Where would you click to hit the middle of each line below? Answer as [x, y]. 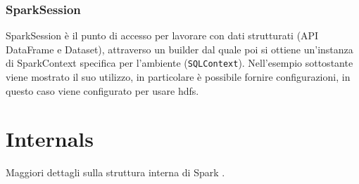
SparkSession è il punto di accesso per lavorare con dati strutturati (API [162, 35]
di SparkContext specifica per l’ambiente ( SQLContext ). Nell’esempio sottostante [179, 63]
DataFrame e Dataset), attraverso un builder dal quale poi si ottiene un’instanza [179, 49]
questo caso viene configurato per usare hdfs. [102, 90]
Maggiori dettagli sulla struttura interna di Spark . [115, 172]
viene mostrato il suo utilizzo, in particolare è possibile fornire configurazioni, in [178, 77]
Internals [50, 139]
